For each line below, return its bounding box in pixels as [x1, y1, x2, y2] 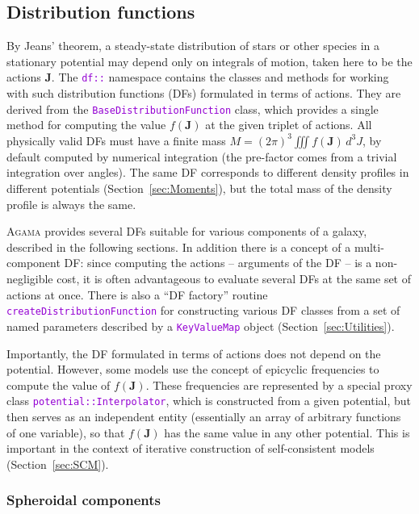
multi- [354, 238, 384, 255]
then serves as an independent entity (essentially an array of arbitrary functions [6, 407, 401, 424]
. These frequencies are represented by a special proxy [145, 376, 413, 393]
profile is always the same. [6, 195, 136, 212]
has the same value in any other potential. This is [164, 424, 410, 441]
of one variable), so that [6, 424, 125, 441]
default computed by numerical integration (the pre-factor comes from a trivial [6, 148, 397, 165]
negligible [6, 270, 53, 287]
